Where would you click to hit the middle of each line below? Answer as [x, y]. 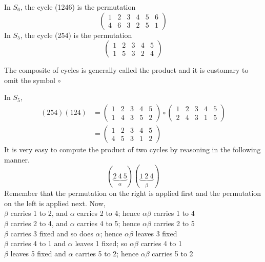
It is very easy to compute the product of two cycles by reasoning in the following [132, 149]
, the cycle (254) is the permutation [76, 35]
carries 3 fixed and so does [52, 233]
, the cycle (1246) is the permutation [78, 7]
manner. [17, 159]
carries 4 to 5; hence [109, 223]
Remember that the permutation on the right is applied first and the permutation [133, 193]
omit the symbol [30, 80]
